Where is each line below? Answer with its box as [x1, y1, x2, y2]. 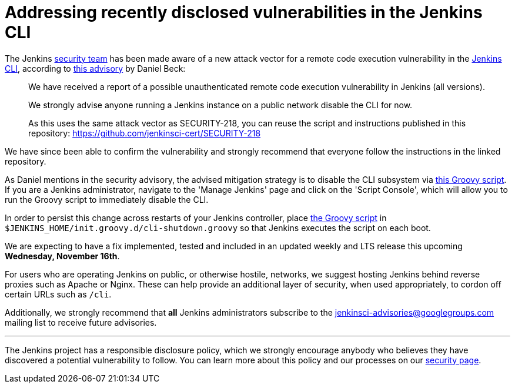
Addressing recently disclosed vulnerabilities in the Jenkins [5, 2, 483, 22]
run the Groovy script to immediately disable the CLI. [5, 194, 209, 205]
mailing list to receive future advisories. [5, 317, 157, 327]
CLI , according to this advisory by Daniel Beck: [5, 63, 186, 73]
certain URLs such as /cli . [5, 289, 112, 299]
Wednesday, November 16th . [5, 250, 120, 261]
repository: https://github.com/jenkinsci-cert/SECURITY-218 [28, 128, 261, 138]
